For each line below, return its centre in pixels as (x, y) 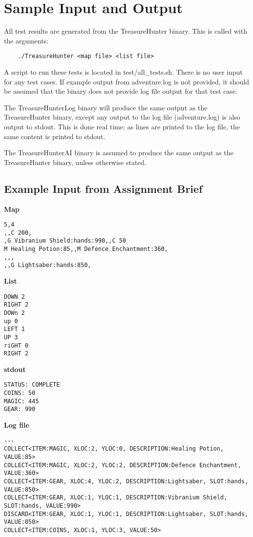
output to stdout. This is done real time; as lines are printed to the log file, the (122, 126)
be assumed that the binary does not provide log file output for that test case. (121, 91)
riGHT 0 (16, 345)
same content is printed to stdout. (55, 136)
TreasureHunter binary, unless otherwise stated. (75, 162)
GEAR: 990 (20, 409)
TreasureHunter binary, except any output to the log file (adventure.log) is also (122, 117)
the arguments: (26, 40)
